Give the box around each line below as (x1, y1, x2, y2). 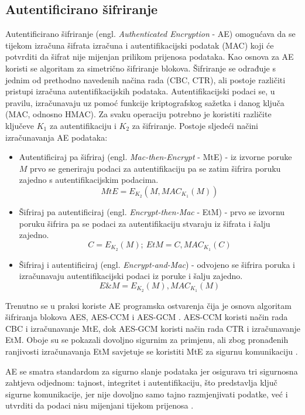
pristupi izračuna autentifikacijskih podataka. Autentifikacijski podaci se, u (5, 85, 275, 97)
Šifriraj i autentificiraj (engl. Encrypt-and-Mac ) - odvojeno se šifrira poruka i (19, 258, 295, 270)
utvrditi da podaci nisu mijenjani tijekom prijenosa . (5, 399, 194, 411)
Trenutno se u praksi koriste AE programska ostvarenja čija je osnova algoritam (5, 299, 292, 311)
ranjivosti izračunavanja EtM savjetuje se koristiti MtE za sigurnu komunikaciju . (5, 345, 298, 357)
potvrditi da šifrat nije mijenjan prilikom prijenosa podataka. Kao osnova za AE (5, 50, 294, 63)
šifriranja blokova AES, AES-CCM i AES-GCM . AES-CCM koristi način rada (5, 311, 288, 323)
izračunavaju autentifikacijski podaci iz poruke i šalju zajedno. (19, 270, 243, 282)
